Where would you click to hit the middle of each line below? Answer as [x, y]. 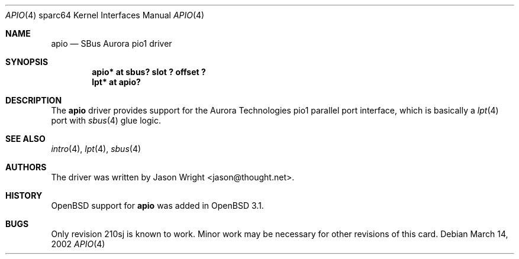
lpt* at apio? [116, 82]
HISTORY [24, 195]
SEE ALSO [25, 139]
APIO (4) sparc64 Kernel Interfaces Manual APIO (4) [105, 15]
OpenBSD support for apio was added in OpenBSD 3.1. [157, 205]
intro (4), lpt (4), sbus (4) [96, 149]
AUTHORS [26, 167]
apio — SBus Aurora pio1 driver [112, 43]
